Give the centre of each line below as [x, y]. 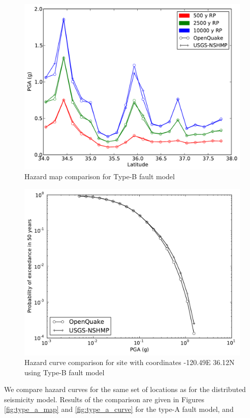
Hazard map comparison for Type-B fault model [100, 176]
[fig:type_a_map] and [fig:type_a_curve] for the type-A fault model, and [119, 409]
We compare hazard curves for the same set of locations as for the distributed [125, 389]
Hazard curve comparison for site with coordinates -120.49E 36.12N [130, 362]
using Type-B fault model [65, 372]
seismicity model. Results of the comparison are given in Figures [104, 399]
